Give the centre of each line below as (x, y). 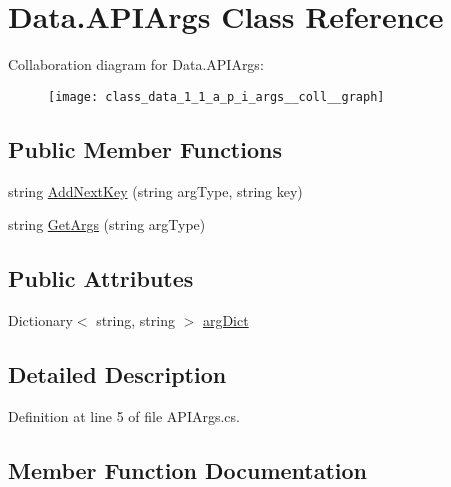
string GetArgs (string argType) (107, 224)
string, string (135, 319)
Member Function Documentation (188, 469)
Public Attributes (101, 278)
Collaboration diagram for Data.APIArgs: (136, 64)
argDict (225, 319)
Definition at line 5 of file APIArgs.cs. (124, 415)
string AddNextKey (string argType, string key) (155, 190)
